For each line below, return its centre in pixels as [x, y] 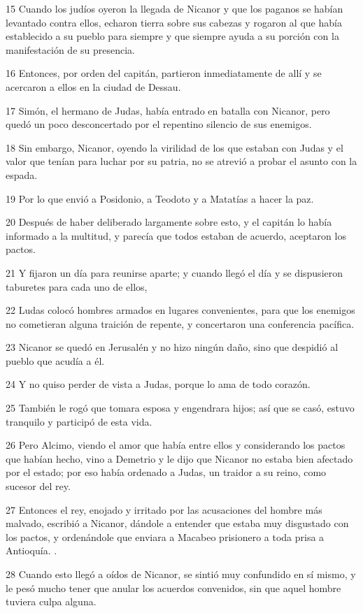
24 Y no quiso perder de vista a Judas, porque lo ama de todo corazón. [158, 384]
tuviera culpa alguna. [51, 601]
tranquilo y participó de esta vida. [79, 421]
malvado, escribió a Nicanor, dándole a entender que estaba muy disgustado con [177, 523]
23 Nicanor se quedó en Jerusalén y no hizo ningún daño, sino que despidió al [172, 347]
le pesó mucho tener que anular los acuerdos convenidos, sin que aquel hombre [173, 587]
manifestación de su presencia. [70, 49]
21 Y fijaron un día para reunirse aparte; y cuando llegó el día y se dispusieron [175, 272]
